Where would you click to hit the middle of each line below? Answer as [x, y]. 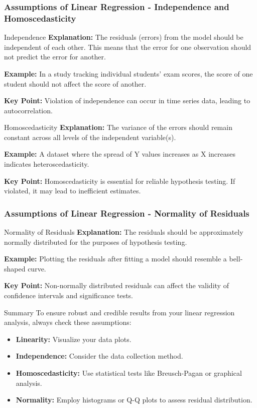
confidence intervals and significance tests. [69, 295]
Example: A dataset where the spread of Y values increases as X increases [120, 154]
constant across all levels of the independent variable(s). [90, 137]
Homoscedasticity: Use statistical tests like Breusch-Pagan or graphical [129, 373]
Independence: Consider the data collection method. [99, 356]
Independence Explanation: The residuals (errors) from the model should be [124, 37]
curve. [37, 268]
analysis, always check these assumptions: [68, 322]
